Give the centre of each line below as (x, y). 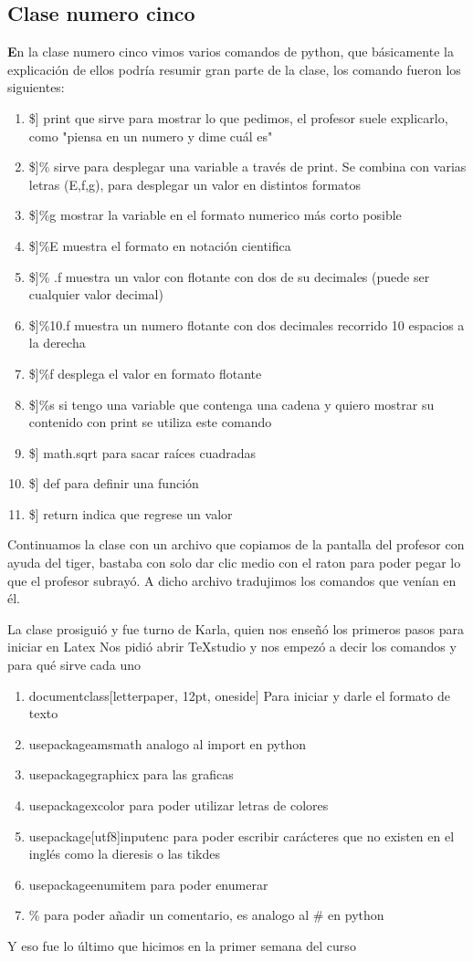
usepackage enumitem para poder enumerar (148, 884)
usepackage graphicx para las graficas (131, 774)
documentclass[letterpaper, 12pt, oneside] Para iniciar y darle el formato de (239, 695)
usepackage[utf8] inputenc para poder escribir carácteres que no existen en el (242, 836)
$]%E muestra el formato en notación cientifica (160, 245)
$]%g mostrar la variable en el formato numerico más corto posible (215, 215)
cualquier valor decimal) (96, 294)
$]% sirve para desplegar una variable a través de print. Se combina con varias (247, 167)
